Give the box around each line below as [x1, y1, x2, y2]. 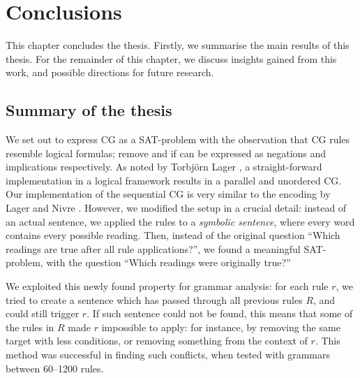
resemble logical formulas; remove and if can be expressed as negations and [6, 145, 327, 160]
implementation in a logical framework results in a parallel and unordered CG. [6, 173, 342, 187]
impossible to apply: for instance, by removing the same [101, 319, 340, 334]
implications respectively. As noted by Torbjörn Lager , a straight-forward [6, 159, 322, 174]
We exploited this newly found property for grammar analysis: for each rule [6, 279, 329, 293]
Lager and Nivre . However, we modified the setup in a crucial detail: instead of [6, 201, 347, 215]
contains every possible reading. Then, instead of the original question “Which [6, 228, 340, 242]
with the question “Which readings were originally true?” [46, 255, 291, 270]
